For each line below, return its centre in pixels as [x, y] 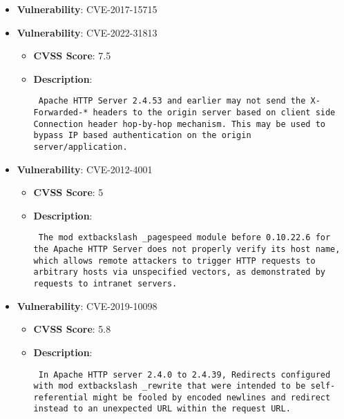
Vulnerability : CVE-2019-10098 [87, 305]
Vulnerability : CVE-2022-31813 [87, 32]
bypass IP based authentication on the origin [142, 136]
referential [61, 397]
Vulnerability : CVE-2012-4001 [85, 169]
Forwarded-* [61, 113]
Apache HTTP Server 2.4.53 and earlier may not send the [172, 101]
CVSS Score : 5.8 [72, 329]
